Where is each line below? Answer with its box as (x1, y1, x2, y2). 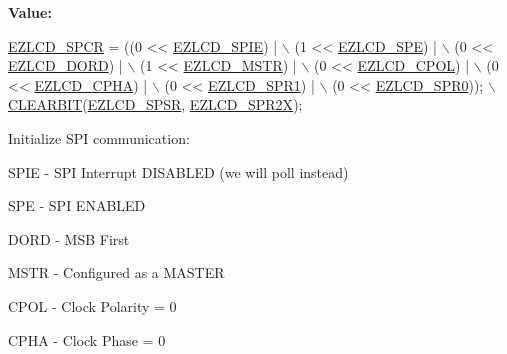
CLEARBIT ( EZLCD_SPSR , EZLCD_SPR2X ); (8, 94, 303, 115)
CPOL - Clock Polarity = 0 (8, 295, 177, 316)
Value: (8, 2, 52, 22)
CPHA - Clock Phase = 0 (8, 329, 166, 350)
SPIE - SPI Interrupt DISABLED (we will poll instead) (8, 161, 349, 182)
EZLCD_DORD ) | (8, 55, 123, 76)
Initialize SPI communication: (8, 127, 190, 148)
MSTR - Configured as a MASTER (8, 262, 225, 283)
